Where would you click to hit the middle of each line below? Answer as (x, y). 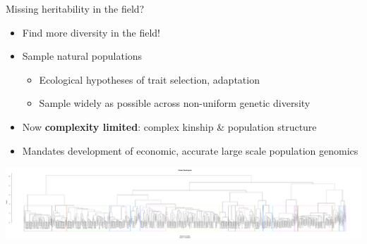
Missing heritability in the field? (75, 8)
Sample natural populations (82, 56)
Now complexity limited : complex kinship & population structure (169, 126)
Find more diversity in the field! (91, 32)
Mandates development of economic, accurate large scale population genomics (190, 150)
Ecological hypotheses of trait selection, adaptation (149, 79)
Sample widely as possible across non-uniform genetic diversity (175, 103)
